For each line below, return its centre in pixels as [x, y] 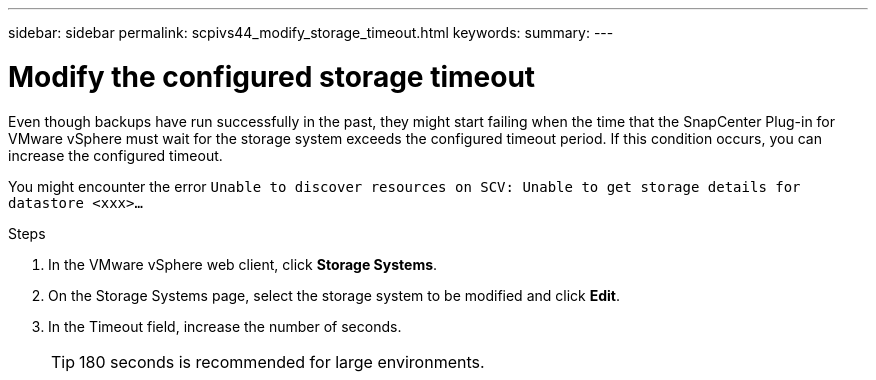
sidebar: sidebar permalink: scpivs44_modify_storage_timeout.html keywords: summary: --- [311, 32]
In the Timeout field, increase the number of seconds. [225, 326]
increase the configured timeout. [115, 155]
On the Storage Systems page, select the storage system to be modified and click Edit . [334, 295]
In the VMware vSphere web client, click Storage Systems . [243, 264]
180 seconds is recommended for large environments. [282, 361]
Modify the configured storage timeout [272, 76]
